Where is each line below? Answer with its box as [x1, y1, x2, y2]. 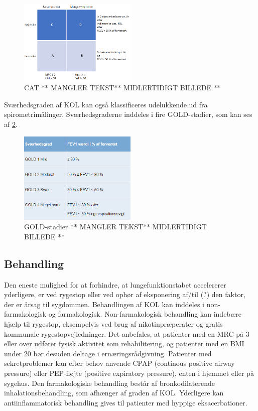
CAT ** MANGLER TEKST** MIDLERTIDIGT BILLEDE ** [24, 82, 221, 93]
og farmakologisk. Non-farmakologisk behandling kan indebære [48, 309, 241, 319]
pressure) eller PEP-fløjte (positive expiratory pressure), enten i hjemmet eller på [4, 367, 254, 378]
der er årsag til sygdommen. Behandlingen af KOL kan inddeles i [4, 299, 204, 309]
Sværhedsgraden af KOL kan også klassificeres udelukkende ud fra [4, 99, 208, 109]
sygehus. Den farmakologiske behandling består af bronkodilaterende [4, 377, 215, 388]
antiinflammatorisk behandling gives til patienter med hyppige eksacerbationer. [4, 397, 247, 407]
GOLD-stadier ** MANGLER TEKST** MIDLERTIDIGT [24, 221, 207, 232]
